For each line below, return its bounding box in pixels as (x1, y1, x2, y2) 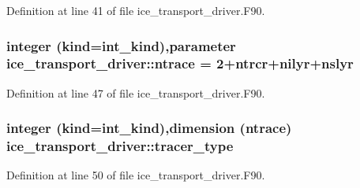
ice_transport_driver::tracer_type (6, 136, 234, 156)
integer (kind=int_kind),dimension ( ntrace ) (6, 118, 292, 138)
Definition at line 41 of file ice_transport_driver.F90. (6, 2, 265, 18)
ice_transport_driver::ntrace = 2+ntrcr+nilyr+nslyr (6, 53, 354, 73)
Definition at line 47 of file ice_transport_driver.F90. (6, 84, 265, 101)
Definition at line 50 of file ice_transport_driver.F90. (6, 167, 265, 183)
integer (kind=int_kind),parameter (6, 35, 236, 55)
